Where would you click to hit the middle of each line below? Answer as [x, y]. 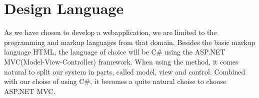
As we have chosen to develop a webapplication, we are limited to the [110, 32]
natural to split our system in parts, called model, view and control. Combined [125, 71]
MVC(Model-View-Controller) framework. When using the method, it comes [121, 61]
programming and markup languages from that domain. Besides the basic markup [130, 42]
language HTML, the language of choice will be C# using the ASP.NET [115, 52]
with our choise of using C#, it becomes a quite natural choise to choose [115, 81]
